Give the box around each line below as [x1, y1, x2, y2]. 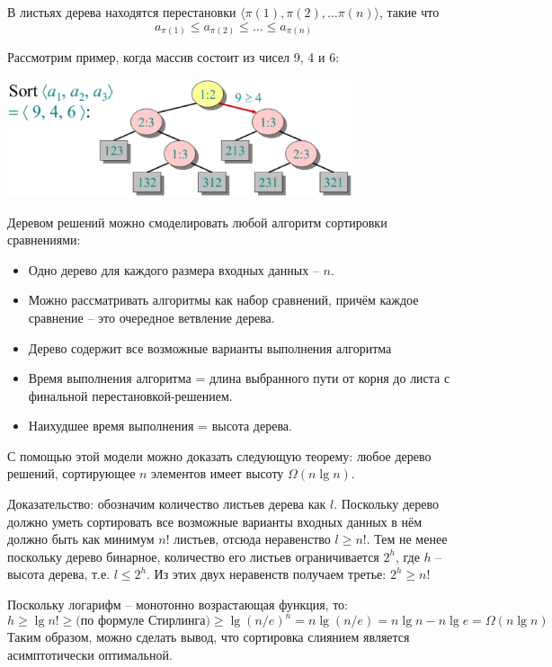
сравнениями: [7, 230, 81, 249]
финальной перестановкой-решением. [28, 386, 233, 405]
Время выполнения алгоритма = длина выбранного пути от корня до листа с [28, 369, 450, 387]
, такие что [379, 3, 440, 21]
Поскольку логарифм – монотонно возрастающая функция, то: [7, 595, 349, 614]
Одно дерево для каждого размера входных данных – [28, 260, 319, 279]
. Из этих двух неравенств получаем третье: [147, 565, 387, 583]
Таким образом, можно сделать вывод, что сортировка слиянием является [7, 627, 410, 646]
